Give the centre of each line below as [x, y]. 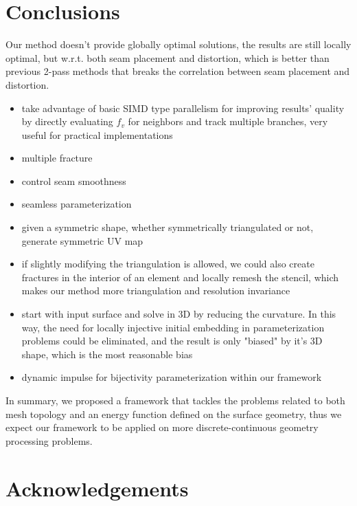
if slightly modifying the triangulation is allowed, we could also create [168, 264]
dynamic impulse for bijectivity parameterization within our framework [172, 377]
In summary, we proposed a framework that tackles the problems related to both [175, 400]
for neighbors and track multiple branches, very [228, 121]
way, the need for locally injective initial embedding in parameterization [173, 327]
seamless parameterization [77, 204]
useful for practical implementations [97, 134]
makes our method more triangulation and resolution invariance [156, 290]
